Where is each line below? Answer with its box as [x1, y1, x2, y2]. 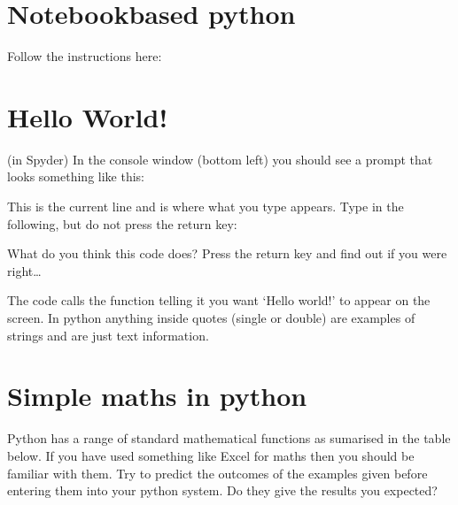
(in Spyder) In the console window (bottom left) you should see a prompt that [7, 149, 433, 168]
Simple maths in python [7, 378, 307, 414]
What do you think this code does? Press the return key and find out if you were [7, 244, 447, 263]
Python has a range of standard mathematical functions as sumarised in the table [7, 429, 451, 448]
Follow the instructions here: [7, 47, 162, 65]
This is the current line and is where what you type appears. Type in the [7, 197, 404, 216]
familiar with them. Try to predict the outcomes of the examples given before [7, 463, 428, 482]
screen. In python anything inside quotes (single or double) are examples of [7, 309, 415, 326]
